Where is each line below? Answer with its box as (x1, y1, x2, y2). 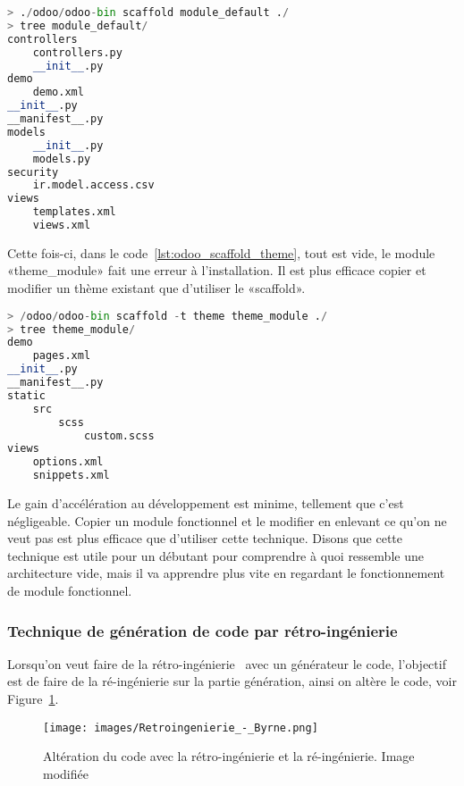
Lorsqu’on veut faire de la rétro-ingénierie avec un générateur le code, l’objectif (7, 654, 446, 673)
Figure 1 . (7, 690, 59, 707)
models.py (32, 152, 91, 165)
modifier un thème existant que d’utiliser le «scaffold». (7, 279, 306, 297)
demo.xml (32, 86, 84, 99)
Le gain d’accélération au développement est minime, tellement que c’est (7, 494, 404, 513)
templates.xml (32, 205, 116, 219)
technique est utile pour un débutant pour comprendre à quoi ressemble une (7, 546, 424, 564)
